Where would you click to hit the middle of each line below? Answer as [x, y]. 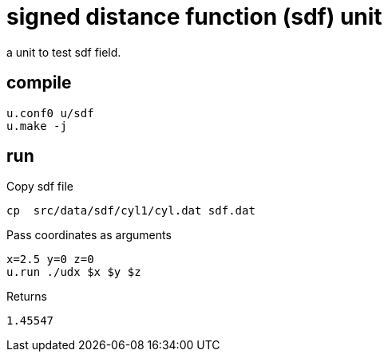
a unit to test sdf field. [64, 52]
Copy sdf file [40, 187]
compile [39, 83]
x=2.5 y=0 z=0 [50, 260]
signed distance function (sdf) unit [194, 17]
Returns [27, 297]
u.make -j [37, 126]
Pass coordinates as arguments [89, 235]
